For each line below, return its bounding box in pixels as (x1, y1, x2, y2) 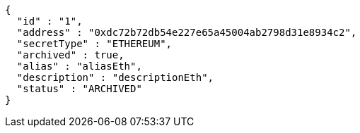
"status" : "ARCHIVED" (16, 83, 142, 94)
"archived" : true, (16, 49, 124, 61)
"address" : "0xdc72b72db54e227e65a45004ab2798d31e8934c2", (16, 27, 357, 38)
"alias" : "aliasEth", (16, 61, 142, 72)
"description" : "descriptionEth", (16, 72, 214, 83)
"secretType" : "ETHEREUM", (16, 38, 173, 49)
